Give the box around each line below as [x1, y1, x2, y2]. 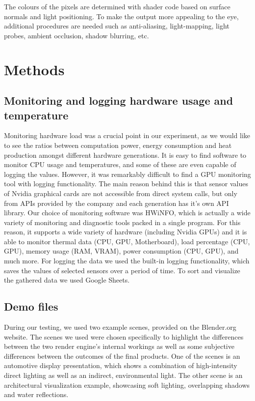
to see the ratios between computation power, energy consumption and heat [4, 140, 232, 150]
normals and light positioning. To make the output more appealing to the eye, [4, 11, 239, 21]
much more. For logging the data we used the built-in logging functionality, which [4, 256, 250, 266]
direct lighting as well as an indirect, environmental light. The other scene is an [4, 370, 243, 380]
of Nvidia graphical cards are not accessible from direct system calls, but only [4, 188, 237, 198]
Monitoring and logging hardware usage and [4, 93, 233, 108]
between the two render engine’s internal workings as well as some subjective [4, 341, 234, 351]
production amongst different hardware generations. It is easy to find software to [4, 149, 247, 160]
